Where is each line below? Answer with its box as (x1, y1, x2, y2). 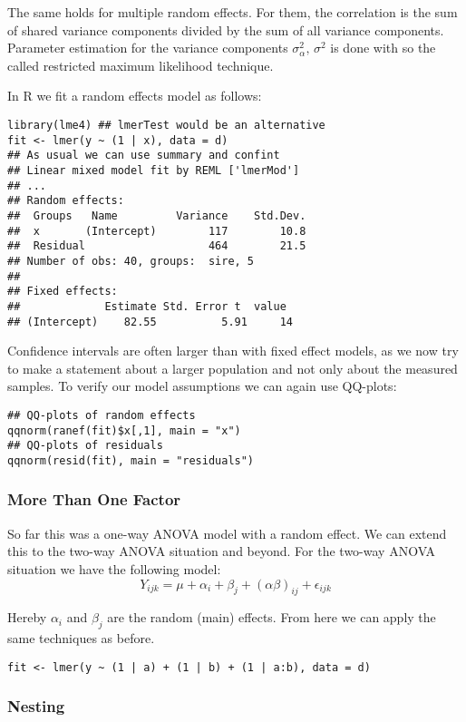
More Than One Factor (7, 488, 181, 511)
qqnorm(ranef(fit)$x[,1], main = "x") (7, 424, 241, 437)
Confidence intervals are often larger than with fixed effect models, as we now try (7, 341, 459, 360)
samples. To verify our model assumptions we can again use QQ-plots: (7, 376, 397, 395)
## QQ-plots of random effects (7, 408, 196, 422)
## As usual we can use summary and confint (7, 149, 280, 162)
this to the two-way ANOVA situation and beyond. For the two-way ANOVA (7, 541, 436, 561)
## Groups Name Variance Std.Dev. (7, 209, 306, 222)
